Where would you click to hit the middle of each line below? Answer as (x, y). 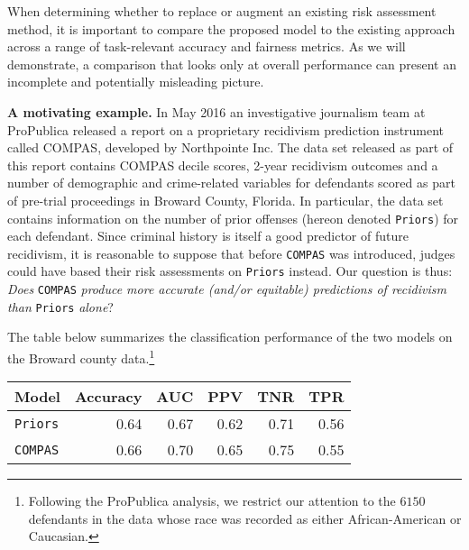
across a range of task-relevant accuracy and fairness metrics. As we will (207, 46)
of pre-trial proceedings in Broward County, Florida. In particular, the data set (225, 200)
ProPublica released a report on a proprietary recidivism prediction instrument (226, 129)
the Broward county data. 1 (81, 357)
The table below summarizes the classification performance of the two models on (230, 337)
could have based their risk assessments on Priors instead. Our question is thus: (230, 271)
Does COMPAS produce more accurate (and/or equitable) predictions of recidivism (227, 289)
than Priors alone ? (60, 306)
